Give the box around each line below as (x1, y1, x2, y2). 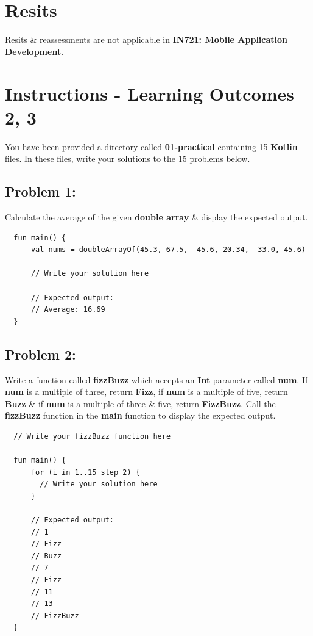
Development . (5, 45, 64, 57)
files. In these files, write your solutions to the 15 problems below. (5, 152, 250, 165)
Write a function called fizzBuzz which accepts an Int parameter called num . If (5, 373, 308, 386)
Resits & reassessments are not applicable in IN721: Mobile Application (5, 33, 288, 46)
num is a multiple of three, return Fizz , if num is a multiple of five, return (5, 385, 288, 398)
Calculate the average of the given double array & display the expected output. (5, 211, 308, 223)
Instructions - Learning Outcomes (5, 81, 295, 106)
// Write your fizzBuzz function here (13, 432, 171, 441)
